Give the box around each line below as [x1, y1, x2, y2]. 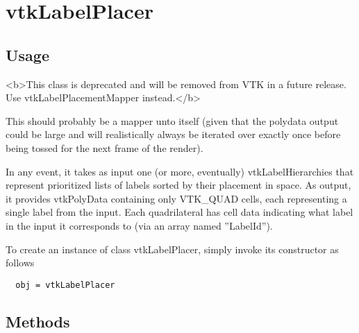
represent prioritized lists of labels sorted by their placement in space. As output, [6, 178, 351, 192]
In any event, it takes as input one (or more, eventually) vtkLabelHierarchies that [6, 164, 354, 178]
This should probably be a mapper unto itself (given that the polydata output [6, 113, 339, 128]
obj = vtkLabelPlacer [15, 280, 115, 290]
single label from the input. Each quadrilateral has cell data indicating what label [6, 205, 353, 219]
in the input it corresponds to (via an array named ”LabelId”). [6, 218, 273, 232]
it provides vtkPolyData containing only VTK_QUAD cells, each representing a [6, 191, 347, 205]
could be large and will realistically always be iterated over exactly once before [6, 127, 341, 142]
